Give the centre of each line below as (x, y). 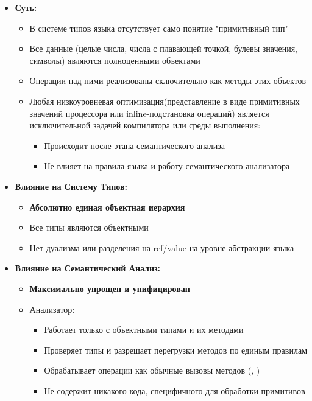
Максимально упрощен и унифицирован (110, 288)
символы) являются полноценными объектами (115, 60)
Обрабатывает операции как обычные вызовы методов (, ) (152, 370)
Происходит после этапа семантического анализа (135, 145)
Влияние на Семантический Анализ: (88, 268)
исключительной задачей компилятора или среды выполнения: (145, 125)
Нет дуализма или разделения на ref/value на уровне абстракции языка (162, 247)
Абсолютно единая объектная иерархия (107, 207)
